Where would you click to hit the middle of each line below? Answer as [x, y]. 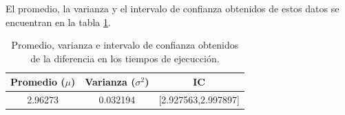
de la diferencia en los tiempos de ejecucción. [125, 58]
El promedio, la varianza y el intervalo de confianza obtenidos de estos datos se [172, 8]
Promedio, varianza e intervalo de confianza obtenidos [125, 45]
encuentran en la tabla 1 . [58, 22]
